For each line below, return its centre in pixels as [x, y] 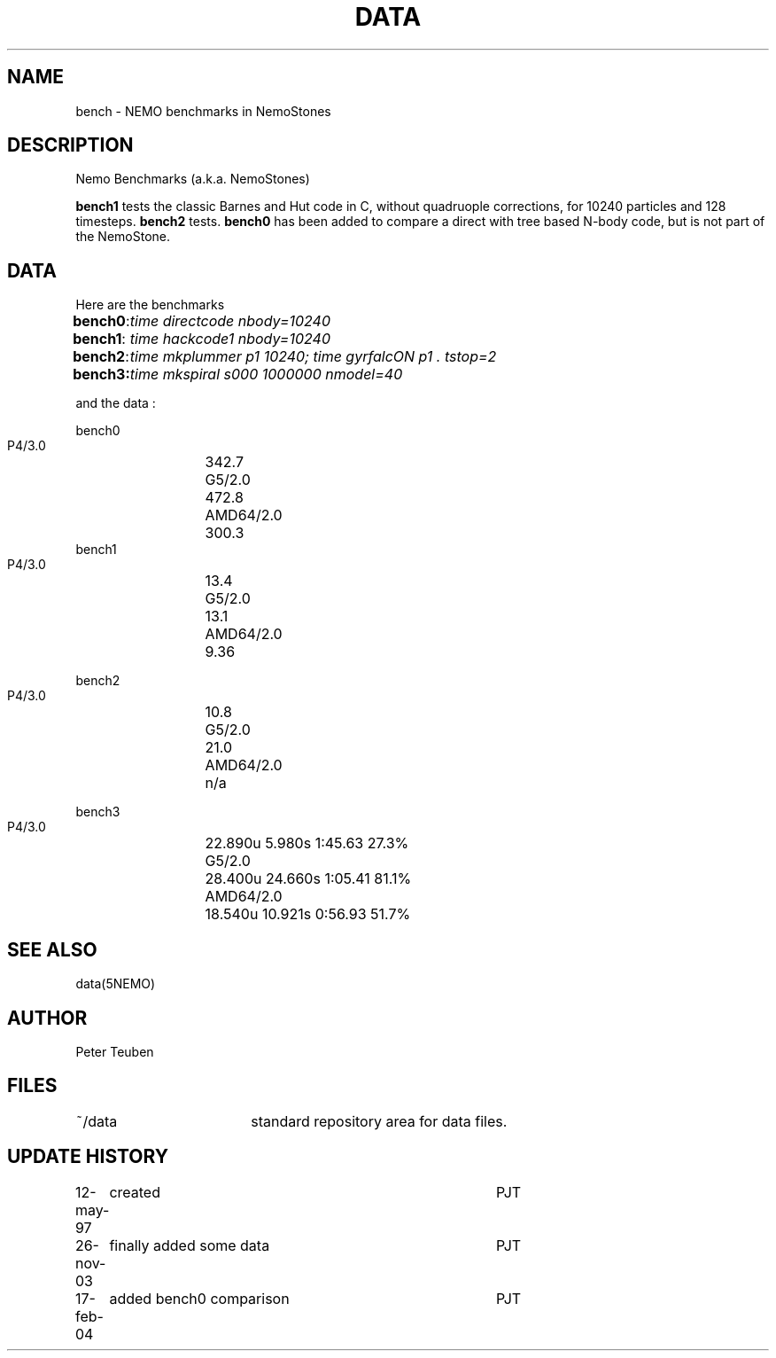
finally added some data [190, 1245]
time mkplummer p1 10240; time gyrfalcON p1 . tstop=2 [313, 357]
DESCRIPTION [70, 145]
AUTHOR [47, 1018]
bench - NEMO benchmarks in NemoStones [203, 111]
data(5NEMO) [116, 984]
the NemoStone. [123, 237]
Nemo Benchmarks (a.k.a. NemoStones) [193, 179]
